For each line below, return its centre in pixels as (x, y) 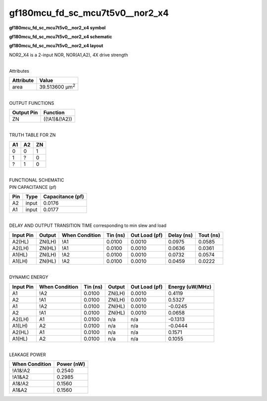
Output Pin (25, 112)
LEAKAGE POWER (28, 355)
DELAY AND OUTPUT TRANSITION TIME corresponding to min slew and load (88, 225)
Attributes (19, 71)
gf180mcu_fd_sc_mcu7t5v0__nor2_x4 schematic (61, 37)
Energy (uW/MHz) (190, 287)
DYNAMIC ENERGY (29, 277)
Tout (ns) (209, 235)
